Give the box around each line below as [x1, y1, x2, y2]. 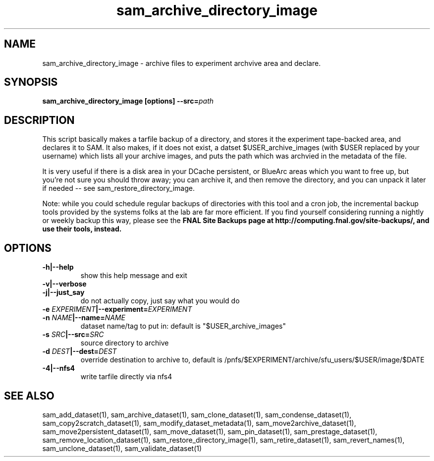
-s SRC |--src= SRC [42, 330, 104, 339]
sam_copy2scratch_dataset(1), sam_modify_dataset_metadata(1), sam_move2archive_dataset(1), [42, 418, 356, 427]
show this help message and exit [80, 271, 187, 280]
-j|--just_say [42, 288, 85, 297]
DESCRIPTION [4, 114, 75, 126]
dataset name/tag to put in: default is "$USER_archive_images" [80, 322, 286, 331]
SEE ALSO [4, 389, 54, 402]
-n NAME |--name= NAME [42, 313, 125, 322]
